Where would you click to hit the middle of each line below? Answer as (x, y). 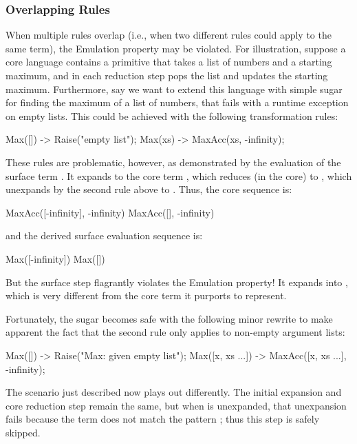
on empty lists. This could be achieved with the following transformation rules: (172, 115)
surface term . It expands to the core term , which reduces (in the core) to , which (179, 175)
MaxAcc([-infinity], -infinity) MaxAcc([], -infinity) (110, 212)
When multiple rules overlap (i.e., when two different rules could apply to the (169, 35)
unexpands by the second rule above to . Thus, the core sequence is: (149, 189)
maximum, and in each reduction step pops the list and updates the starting (167, 75)
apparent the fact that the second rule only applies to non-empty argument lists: (175, 332)
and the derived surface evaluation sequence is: (104, 235)
